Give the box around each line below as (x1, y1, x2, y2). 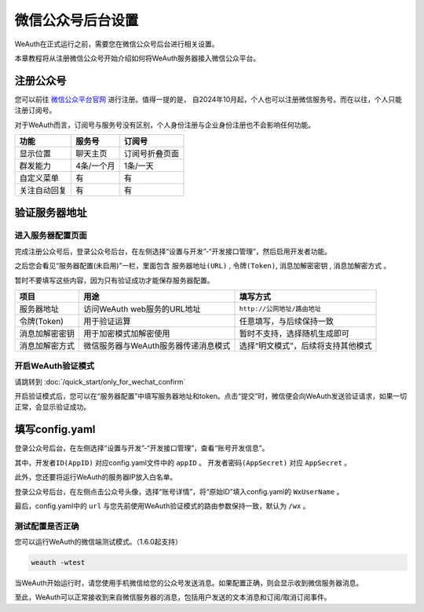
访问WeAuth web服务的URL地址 (83, 303, 201, 314)
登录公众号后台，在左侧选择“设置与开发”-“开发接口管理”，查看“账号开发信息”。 (14, 443, 269, 453)
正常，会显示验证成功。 (14, 403, 90, 412)
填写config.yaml (14, 423, 96, 436)
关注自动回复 (19, 185, 67, 196)
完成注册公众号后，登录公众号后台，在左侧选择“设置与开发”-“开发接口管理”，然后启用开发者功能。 (14, 246, 332, 256)
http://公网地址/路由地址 (239, 304, 322, 313)
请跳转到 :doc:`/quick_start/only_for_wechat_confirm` (14, 377, 186, 386)
